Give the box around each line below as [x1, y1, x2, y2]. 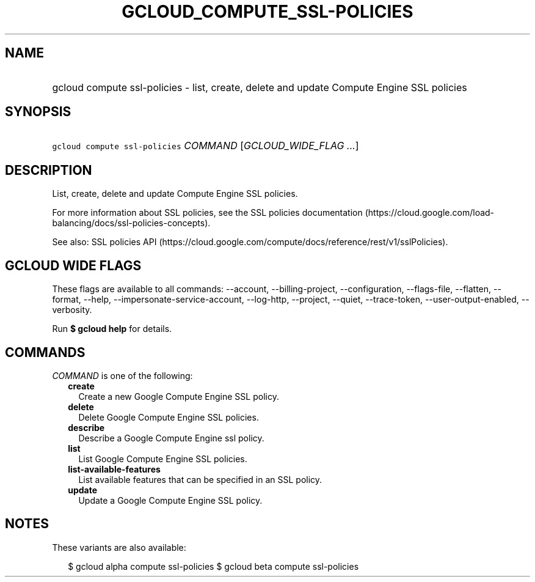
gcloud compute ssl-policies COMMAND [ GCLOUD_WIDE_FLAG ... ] [52, 139, 359, 152]
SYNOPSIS [5, 104, 71, 120]
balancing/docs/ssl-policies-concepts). [52, 218, 211, 229]
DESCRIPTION [5, 162, 92, 178]
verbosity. [52, 304, 92, 315]
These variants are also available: [52, 542, 186, 553]
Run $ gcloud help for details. [52, 323, 172, 334]
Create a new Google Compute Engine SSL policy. [78, 391, 279, 402]
